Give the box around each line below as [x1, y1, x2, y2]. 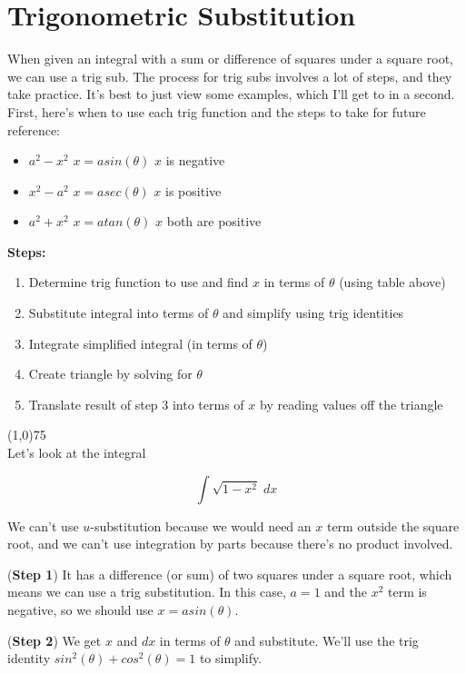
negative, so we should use [7, 600, 154, 619]
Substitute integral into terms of [28, 303, 209, 322]
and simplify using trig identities [223, 303, 404, 322]
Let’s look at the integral [7, 443, 146, 462]
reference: [7, 120, 61, 139]
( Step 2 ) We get [7, 630, 102, 649]
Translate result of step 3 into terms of [28, 394, 244, 413]
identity [7, 649, 51, 668]
